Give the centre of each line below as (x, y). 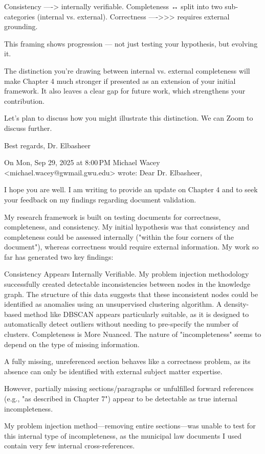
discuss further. (28, 128)
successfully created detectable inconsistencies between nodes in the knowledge (127, 284)
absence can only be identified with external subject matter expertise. (113, 371)
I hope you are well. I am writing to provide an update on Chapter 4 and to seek (131, 189)
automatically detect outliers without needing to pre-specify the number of (121, 324)
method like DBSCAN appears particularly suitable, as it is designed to (136, 314)
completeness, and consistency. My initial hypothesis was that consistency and (127, 227)
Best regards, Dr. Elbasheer (47, 145)
